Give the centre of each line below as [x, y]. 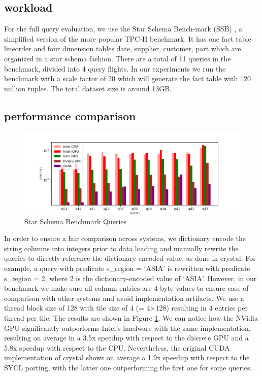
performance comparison [70, 115]
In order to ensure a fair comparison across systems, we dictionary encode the [125, 238]
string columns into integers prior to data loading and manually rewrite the [121, 248]
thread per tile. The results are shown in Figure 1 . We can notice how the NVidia [131, 317]
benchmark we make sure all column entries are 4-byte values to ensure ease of [126, 288]
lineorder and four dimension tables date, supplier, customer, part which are [123, 48]
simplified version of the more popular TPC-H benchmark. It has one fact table [128, 38]
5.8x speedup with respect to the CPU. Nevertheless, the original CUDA [117, 347]
